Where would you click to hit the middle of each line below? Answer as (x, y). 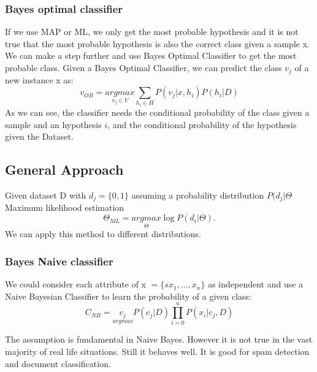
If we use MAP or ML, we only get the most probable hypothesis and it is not (152, 32)
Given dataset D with (46, 195)
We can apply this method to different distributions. (103, 234)
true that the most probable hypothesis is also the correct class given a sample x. (157, 43)
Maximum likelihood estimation (65, 207)
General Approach (64, 169)
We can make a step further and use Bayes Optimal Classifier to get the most (151, 55)
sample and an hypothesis (53, 124)
